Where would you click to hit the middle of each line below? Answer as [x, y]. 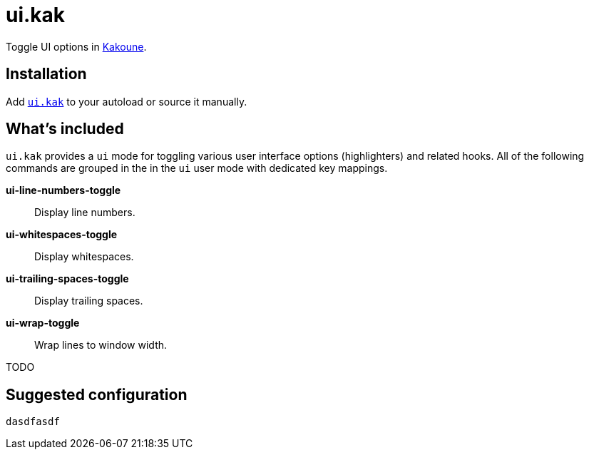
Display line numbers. [85, 213]
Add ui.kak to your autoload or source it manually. [127, 101]
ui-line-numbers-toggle [63, 190]
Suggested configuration [97, 394]
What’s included [65, 129]
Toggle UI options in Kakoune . [76, 46]
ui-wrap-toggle [43, 323]
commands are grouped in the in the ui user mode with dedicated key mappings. [197, 168]
